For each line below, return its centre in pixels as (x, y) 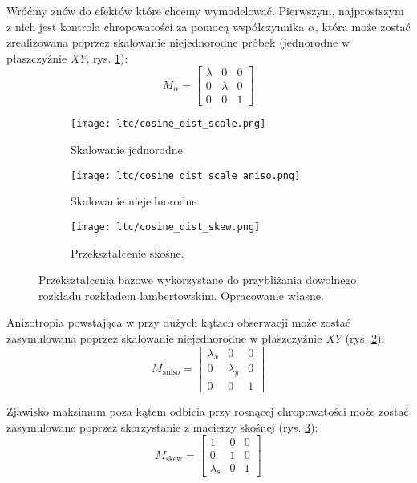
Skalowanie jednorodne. (128, 150)
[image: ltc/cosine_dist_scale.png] (168, 124)
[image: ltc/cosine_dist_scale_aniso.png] (186, 175)
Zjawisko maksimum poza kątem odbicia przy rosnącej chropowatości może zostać (208, 411)
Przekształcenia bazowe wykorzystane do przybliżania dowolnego (198, 280)
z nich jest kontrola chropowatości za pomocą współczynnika (156, 26)
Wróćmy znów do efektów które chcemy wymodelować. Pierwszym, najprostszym (205, 10)
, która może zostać (362, 26)
